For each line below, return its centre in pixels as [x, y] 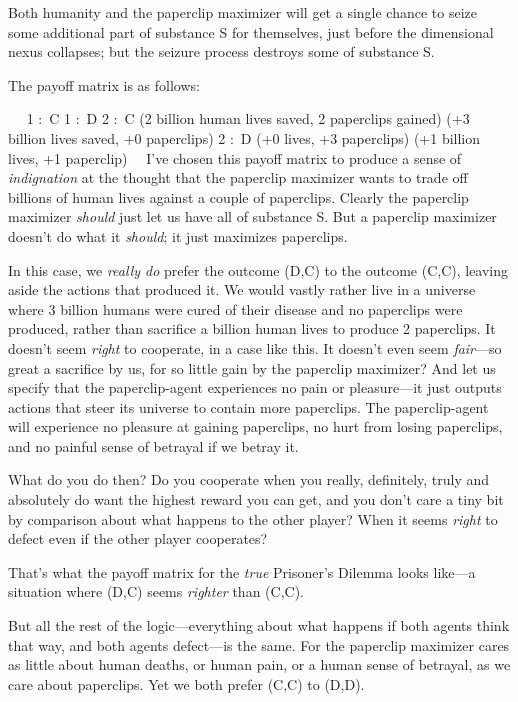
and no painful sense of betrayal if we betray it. [153, 445]
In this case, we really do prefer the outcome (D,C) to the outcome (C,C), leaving [258, 269]
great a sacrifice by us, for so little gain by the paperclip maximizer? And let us [252, 367]
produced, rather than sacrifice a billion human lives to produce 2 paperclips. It [252, 328]
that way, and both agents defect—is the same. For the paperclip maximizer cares [259, 644]
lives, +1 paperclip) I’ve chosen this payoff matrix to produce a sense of [235, 157]
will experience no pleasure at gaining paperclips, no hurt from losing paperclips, [255, 426]
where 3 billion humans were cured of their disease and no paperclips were [235, 308]
